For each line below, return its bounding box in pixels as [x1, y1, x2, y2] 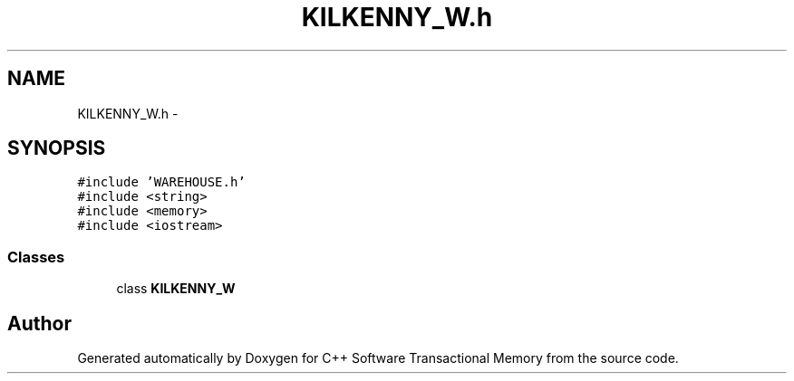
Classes [7, 247, 65, 266]
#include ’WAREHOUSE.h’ [77, 175, 246, 190]
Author [7, 311, 72, 335]
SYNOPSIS [7, 137, 106, 160]
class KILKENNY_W [116, 281, 236, 297]
